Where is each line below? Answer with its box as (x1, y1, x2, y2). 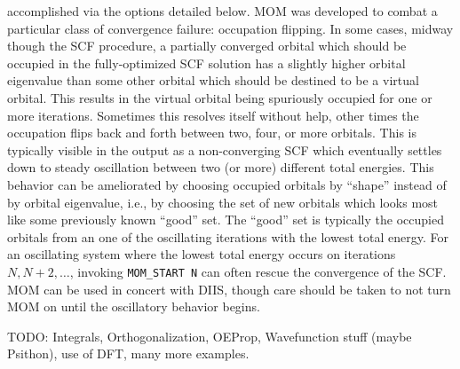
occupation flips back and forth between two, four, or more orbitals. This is (7, 123, 416, 142)
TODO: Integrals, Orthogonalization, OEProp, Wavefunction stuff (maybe (7, 326, 412, 345)
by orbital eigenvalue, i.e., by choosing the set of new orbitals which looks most (7, 192, 439, 211)
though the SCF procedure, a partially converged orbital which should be (7, 36, 407, 55)
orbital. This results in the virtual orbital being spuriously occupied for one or (7, 88, 432, 106)
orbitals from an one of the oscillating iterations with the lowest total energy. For (7, 227, 448, 246)
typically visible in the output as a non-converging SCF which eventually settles (7, 140, 442, 159)
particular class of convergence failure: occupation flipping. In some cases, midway (7, 19, 454, 37)
